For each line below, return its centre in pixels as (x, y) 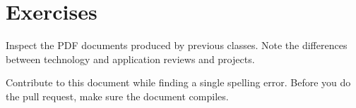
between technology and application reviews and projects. (130, 59)
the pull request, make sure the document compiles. (117, 96)
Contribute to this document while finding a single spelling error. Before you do (178, 82)
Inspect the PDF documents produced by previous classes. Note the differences (177, 45)
